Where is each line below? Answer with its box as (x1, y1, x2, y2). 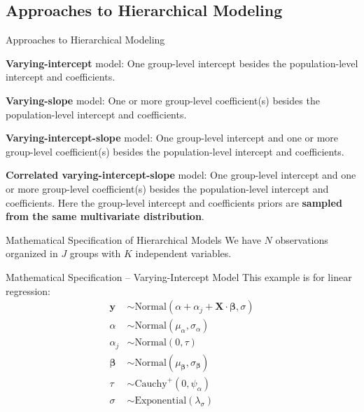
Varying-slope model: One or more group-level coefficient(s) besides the (6, 92, 320, 107)
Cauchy (134, 378, 167, 389)
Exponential (134, 395, 187, 406)
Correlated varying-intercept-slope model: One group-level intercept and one (6, 167, 356, 182)
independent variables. (135, 246, 232, 261)
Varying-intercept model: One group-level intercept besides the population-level (6, 55, 358, 70)
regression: (6, 283, 51, 298)
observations (275, 232, 328, 247)
